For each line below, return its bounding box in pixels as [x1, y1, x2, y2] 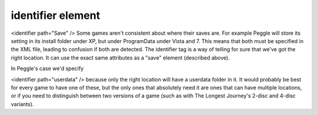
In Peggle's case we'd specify [11, 65, 84, 72]
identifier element [11, 9, 100, 22]
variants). [11, 100, 34, 107]
